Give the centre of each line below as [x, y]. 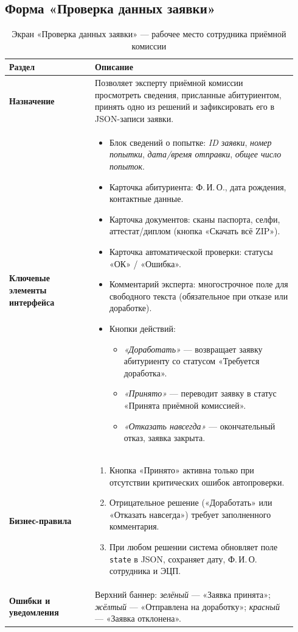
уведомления [34, 612]
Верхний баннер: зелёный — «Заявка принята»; [183, 594]
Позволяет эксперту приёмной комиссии [169, 83]
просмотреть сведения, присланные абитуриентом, [188, 94]
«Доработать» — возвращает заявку [193, 349]
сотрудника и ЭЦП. [145, 571]
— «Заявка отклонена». [138, 618]
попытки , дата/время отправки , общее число [195, 154]
